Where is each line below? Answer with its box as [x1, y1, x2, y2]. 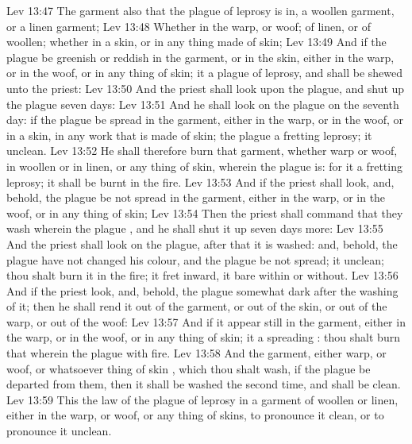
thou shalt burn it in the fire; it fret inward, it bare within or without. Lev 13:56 [6, 267, 399, 284]
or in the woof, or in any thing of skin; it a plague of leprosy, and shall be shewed [6, 64, 403, 81]
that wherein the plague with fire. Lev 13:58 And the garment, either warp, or [6, 345, 387, 361]
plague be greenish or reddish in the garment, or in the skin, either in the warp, [6, 48, 395, 65]
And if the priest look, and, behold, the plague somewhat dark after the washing [6, 282, 399, 299]
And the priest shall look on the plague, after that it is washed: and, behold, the [6, 235, 398, 252]
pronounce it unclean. [6, 423, 112, 439]
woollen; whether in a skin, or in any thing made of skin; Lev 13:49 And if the [6, 33, 387, 50]
